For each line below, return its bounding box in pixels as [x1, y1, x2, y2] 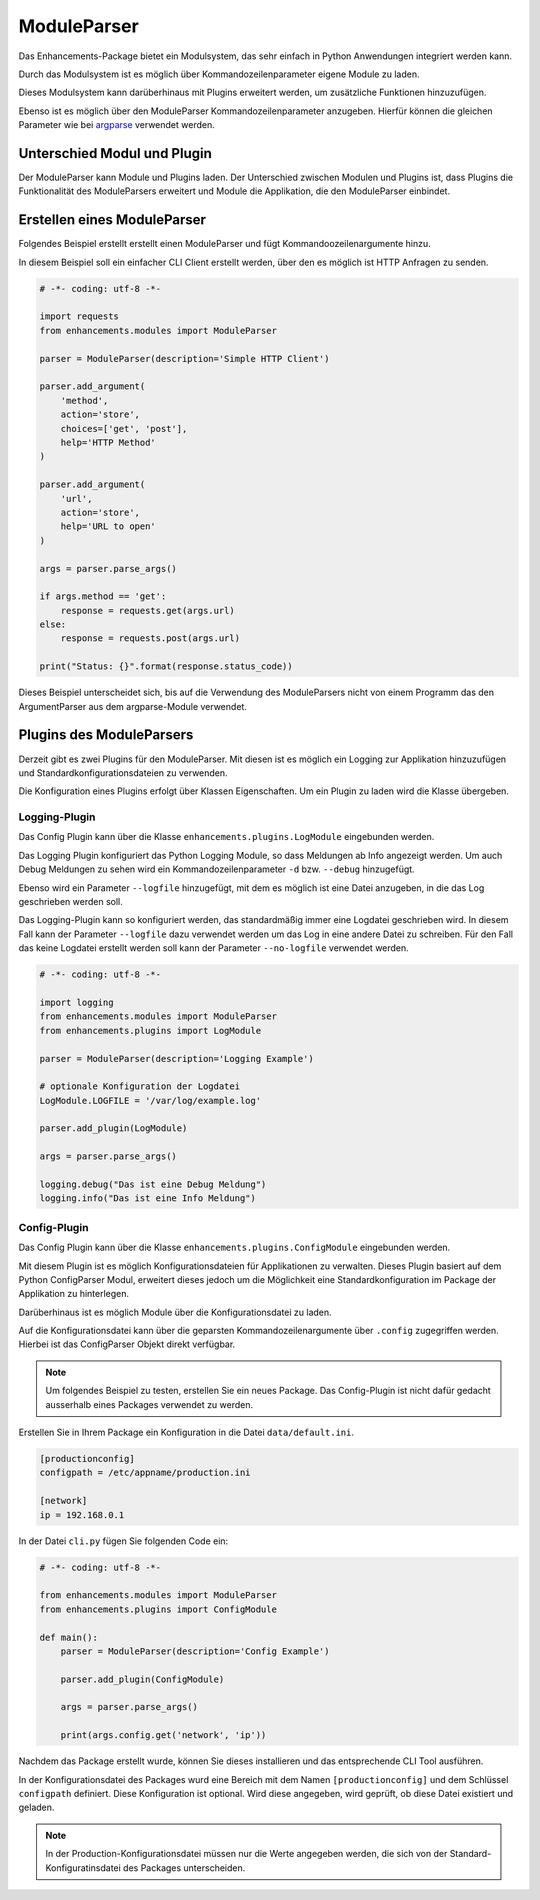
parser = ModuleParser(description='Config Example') [60, 1645, 330, 1657]
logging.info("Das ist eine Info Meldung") [39, 1193, 257, 1204]
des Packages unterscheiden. [123, 1861, 246, 1874]
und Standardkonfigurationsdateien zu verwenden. [18, 766, 229, 779]
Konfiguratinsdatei [45, 1861, 122, 1874]
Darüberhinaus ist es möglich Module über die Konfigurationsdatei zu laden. [18, 1306, 332, 1318]
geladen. [18, 1801, 55, 1814]
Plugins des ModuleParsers [18, 726, 194, 744]
